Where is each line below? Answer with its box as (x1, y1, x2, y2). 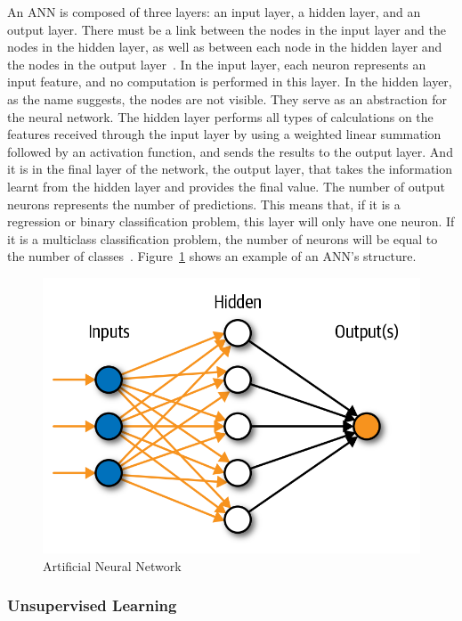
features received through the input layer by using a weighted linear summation (7, 125, 442, 143)
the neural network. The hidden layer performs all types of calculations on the (7, 107, 434, 126)
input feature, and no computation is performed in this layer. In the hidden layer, (7, 72, 452, 91)
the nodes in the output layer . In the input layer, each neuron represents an (7, 54, 426, 73)
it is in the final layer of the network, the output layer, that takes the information (7, 159, 453, 178)
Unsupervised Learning (7, 594, 177, 617)
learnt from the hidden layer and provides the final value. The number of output (7, 176, 445, 195)
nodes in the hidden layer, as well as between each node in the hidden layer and (7, 37, 442, 56)
